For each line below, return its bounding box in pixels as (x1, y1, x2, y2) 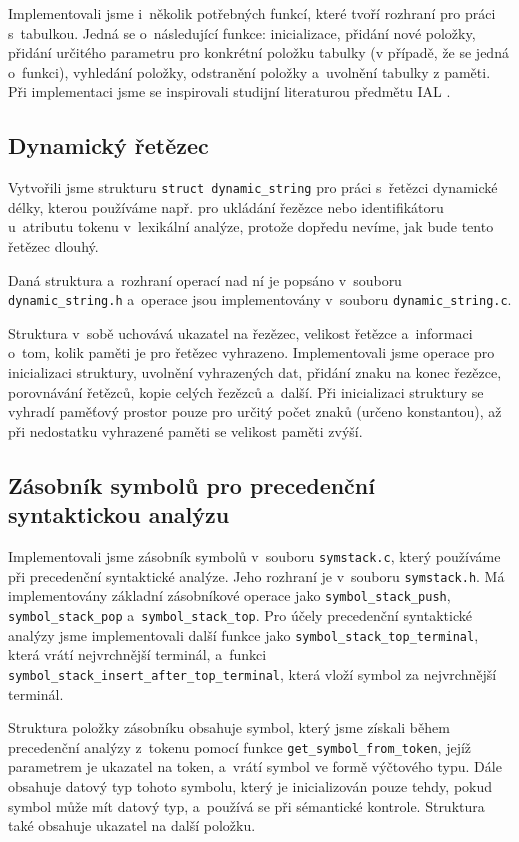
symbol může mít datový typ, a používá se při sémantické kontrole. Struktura (8, 795, 485, 816)
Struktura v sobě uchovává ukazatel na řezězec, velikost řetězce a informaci (8, 322, 473, 343)
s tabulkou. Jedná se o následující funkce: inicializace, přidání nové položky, (8, 22, 476, 43)
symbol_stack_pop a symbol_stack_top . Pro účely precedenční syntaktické (8, 604, 472, 625)
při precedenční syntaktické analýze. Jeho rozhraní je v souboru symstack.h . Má (8, 565, 505, 586)
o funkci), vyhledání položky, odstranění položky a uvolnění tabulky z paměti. (8, 61, 491, 82)
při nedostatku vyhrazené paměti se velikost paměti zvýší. (8, 420, 363, 441)
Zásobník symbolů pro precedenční (8, 469, 375, 500)
